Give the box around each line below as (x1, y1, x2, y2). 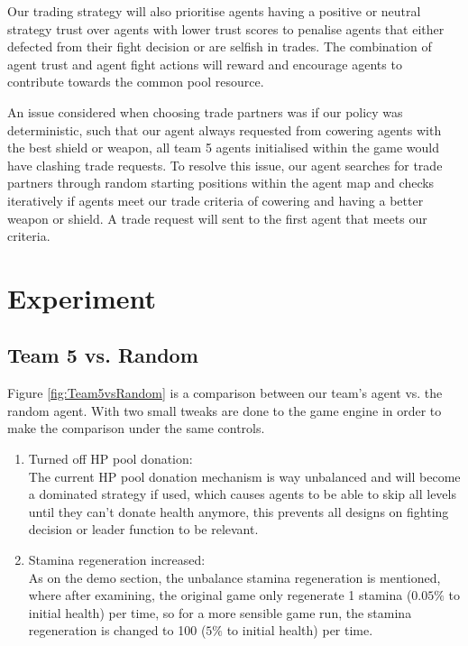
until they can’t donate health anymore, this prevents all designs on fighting (28, 502, 449, 521)
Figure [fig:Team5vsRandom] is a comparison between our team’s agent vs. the (7, 383, 443, 402)
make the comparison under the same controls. (7, 419, 265, 438)
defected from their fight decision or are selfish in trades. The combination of (7, 37, 432, 56)
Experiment (7, 279, 157, 316)
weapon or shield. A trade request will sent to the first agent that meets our (7, 208, 427, 227)
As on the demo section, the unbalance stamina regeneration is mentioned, (28, 568, 441, 586)
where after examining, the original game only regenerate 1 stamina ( (28, 586, 412, 604)
